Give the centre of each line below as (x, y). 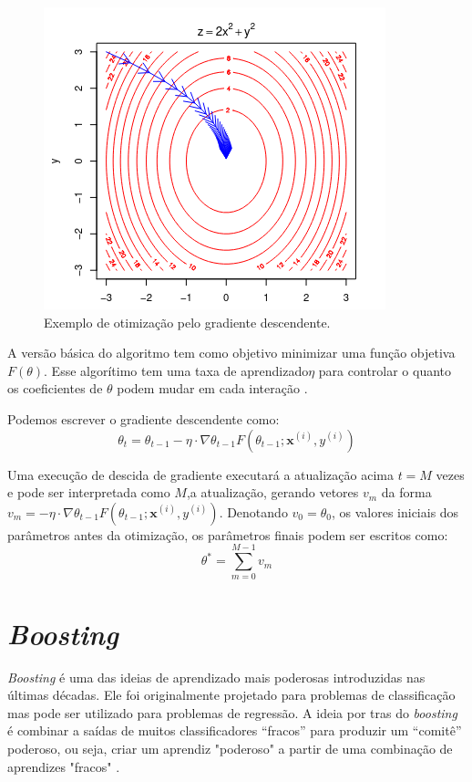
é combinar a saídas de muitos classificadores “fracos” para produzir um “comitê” (235, 730)
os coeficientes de (55, 388)
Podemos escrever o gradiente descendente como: (144, 418)
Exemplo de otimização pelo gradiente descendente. (187, 322)
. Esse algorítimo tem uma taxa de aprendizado (176, 370)
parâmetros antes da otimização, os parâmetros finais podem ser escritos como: (228, 534)
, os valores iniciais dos (395, 511)
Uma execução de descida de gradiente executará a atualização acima (200, 474)
